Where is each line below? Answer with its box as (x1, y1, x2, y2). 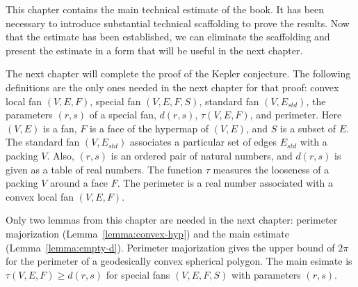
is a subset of (280, 121, 336, 135)
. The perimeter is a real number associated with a (117, 176, 334, 190)
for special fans (106, 267, 170, 281)
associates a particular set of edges (129, 134, 277, 149)
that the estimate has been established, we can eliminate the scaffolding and (6, 29, 330, 44)
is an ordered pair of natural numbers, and (111, 148, 293, 162)
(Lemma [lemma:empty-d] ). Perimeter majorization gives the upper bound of (6, 240, 335, 254)
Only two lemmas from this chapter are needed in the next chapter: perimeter (6, 212, 338, 227)
